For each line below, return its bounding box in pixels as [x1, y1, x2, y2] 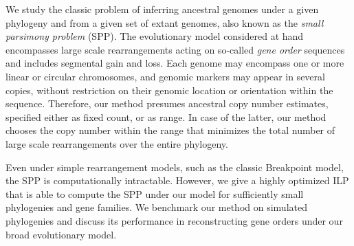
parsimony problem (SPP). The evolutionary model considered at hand [5, 29, 304, 43]
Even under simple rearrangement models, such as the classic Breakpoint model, [5, 159, 344, 174]
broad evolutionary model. [5, 227, 117, 241]
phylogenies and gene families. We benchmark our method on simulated [5, 200, 307, 214]
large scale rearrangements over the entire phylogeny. [5, 136, 228, 150]
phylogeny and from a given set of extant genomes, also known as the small [5, 15, 324, 30]
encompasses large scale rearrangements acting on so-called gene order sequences [5, 42, 345, 56]
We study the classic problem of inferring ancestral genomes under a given [5, 2, 319, 16]
